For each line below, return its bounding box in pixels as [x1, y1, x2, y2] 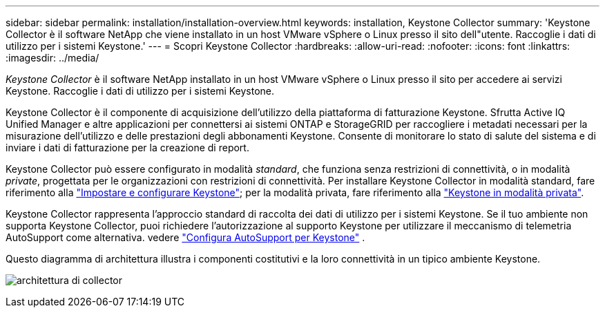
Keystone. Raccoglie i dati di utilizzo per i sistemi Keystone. [6, 85, 275, 97]
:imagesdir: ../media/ [6, 52, 99, 64]
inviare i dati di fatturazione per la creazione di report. [6, 142, 249, 153]
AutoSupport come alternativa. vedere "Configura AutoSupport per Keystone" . [6, 231, 365, 243]
